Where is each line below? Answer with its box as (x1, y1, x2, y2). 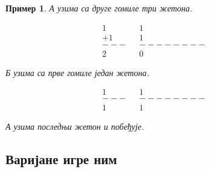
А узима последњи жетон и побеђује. (5, 120, 144, 133)
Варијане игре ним (5, 150, 117, 168)
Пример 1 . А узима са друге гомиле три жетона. (5, 2, 192, 14)
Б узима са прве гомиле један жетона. (5, 66, 149, 78)
